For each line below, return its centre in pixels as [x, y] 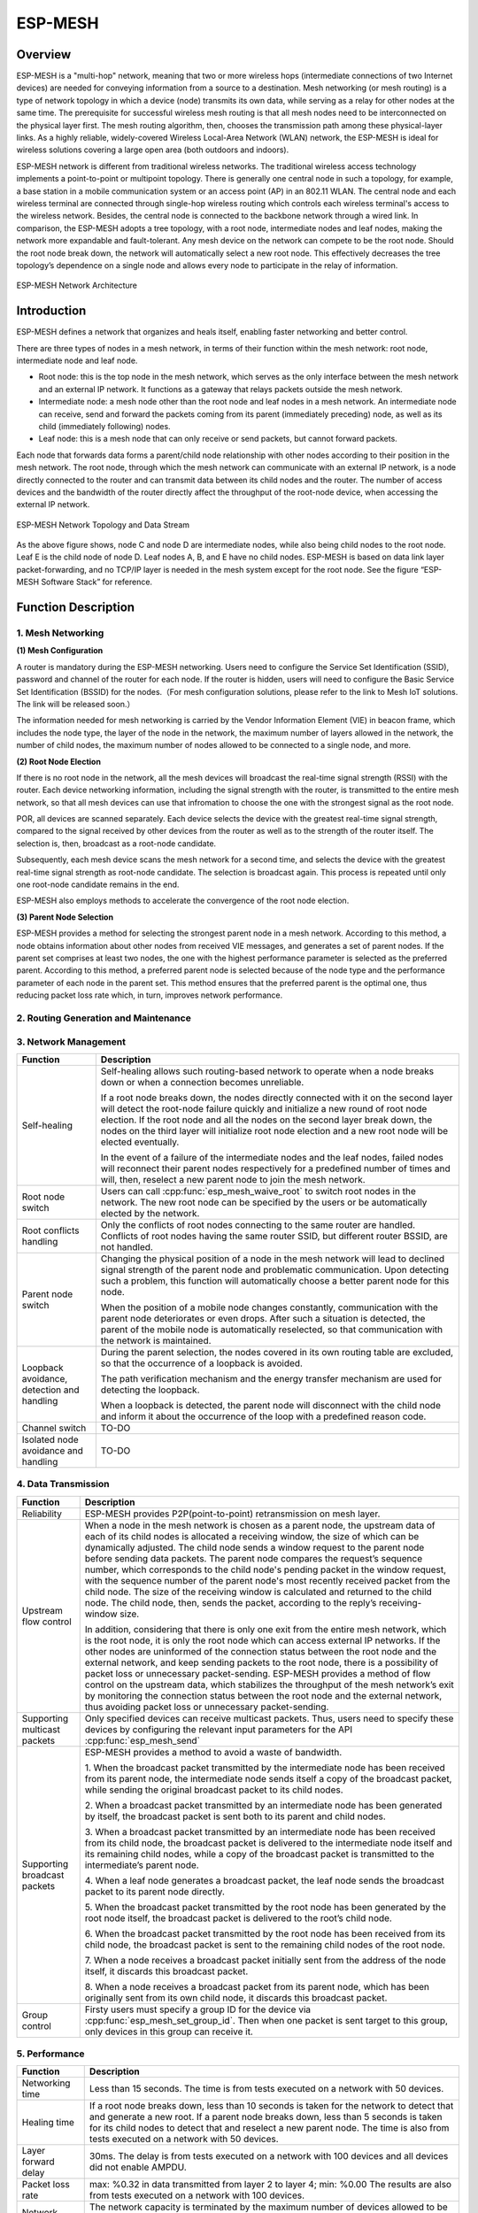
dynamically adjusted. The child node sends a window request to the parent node [254, 1547]
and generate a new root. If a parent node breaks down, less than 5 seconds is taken [266, 2117]
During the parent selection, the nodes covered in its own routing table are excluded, [277, 1352]
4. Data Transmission [63, 1484]
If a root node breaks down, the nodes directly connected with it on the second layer [277, 1098]
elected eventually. [140, 1142]
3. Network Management [71, 1042]
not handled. [127, 1246]
